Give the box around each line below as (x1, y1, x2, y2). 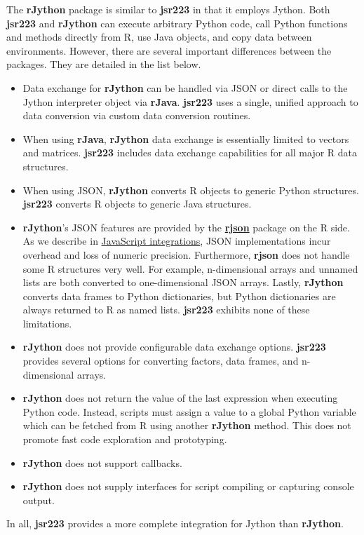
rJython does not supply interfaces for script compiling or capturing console (22, 479, 354, 494)
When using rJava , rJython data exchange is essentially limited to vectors (22, 131, 349, 146)
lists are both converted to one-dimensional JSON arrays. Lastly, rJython (22, 275, 344, 290)
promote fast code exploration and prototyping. (22, 432, 227, 447)
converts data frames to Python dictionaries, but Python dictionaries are (22, 288, 336, 303)
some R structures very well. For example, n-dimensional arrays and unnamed (22, 261, 358, 276)
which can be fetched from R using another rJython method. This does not (22, 418, 351, 433)
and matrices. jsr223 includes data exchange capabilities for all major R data (22, 145, 358, 160)
